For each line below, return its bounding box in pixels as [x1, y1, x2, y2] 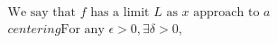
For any [60, 23, 105, 37]
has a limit [90, 6, 150, 20]
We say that [7, 6, 76, 20]
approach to [193, 6, 260, 20]
